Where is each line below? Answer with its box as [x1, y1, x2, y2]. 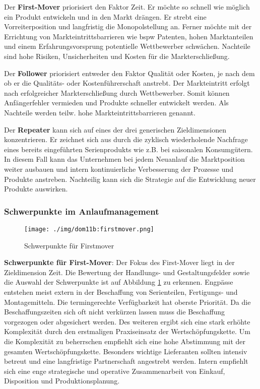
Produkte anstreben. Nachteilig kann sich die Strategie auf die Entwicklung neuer [4, 173, 256, 184]
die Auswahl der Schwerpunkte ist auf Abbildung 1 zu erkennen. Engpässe [4, 277, 233, 287]
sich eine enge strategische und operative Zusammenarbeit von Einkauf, [4, 365, 225, 376]
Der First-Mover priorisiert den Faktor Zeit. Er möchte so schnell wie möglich [4, 2, 250, 12]
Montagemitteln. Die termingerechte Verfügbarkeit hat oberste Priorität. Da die [4, 296, 251, 307]
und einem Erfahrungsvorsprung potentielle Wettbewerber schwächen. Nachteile [4, 41, 250, 51]
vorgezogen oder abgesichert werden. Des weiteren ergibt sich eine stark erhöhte [4, 316, 250, 327]
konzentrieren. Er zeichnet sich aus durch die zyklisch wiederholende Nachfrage [4, 134, 248, 145]
